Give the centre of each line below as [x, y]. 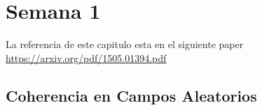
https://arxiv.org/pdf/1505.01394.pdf [86, 57]
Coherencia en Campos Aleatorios [131, 95]
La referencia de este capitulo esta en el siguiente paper [125, 44]
